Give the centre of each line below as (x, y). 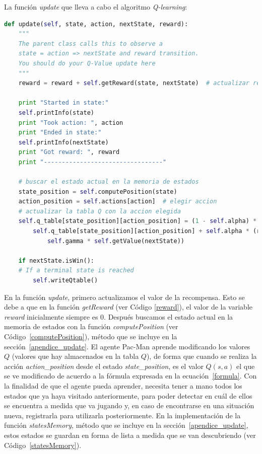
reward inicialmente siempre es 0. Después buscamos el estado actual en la (119, 316)
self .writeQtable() (65, 281)
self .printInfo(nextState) (63, 142)
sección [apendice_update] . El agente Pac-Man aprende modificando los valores (127, 346)
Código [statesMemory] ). (43, 445)
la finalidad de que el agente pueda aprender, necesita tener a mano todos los (123, 385)
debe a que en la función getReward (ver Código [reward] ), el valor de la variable (128, 307)
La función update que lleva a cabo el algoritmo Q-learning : (96, 7)
